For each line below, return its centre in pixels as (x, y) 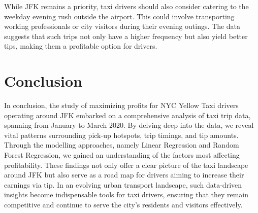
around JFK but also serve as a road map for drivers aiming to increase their (124, 175)
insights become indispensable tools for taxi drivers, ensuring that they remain (126, 194)
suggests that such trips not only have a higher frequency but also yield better (126, 36)
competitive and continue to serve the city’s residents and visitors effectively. (123, 205)
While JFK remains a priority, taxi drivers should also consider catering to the (126, 6)
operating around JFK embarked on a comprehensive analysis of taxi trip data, (127, 115)
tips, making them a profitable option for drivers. (81, 46)
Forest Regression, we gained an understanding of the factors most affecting (122, 155)
